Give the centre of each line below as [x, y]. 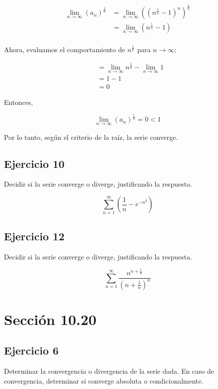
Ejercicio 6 [31, 350]
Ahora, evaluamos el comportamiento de [65, 49]
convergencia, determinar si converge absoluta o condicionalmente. [104, 380]
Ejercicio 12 [34, 236]
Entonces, [18, 102]
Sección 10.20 [50, 319]
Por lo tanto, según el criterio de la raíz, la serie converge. [91, 137]
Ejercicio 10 [34, 163]
